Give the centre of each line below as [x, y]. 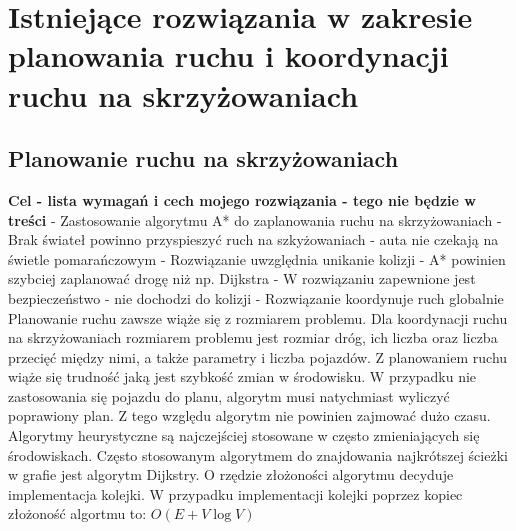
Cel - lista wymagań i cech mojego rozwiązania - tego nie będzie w [242, 199]
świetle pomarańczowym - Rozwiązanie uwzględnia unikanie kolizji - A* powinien [257, 258]
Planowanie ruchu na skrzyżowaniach [203, 158]
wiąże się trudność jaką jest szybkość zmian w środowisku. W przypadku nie [242, 376]
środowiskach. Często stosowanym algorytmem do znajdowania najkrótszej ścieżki [258, 454]
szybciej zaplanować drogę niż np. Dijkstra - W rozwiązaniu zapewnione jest [242, 278]
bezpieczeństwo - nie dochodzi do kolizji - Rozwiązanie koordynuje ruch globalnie [256, 297]
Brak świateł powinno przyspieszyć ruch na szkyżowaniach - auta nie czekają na [253, 239]
